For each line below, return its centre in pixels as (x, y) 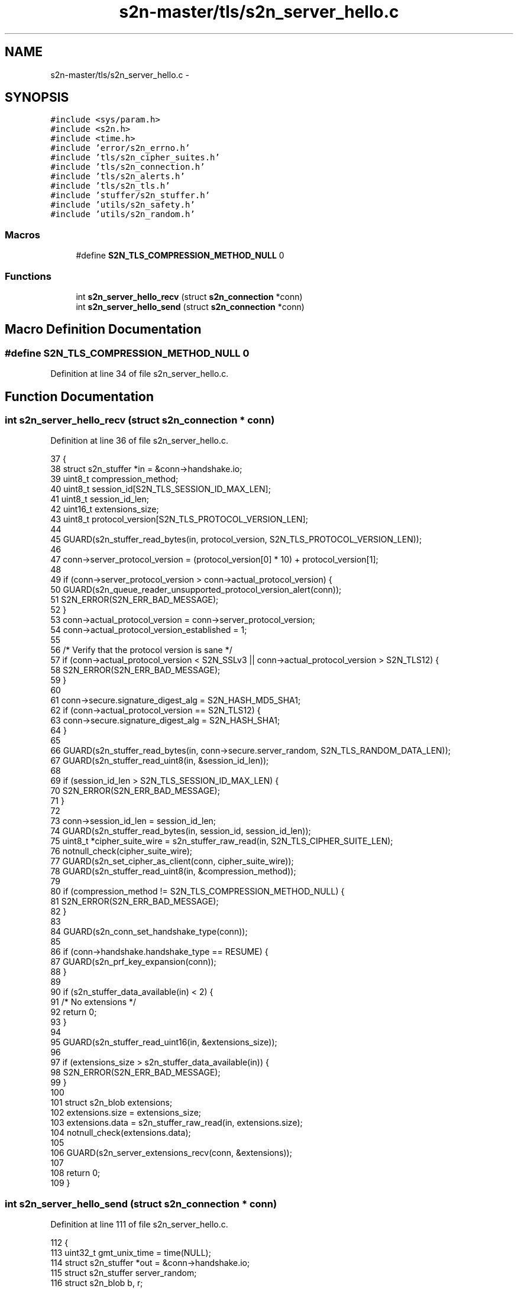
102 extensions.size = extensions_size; (126, 1113)
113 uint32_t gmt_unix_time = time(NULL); (131, 1253)
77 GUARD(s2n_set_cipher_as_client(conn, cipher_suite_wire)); (172, 861)
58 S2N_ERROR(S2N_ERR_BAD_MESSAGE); (135, 670)
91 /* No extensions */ (93, 1002)
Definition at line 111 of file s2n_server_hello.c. (139, 1225)
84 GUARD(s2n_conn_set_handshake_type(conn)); (149, 932)
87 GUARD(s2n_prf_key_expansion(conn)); (133, 962)
